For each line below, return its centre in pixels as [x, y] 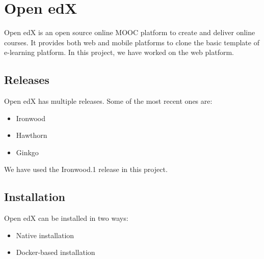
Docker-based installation [56, 252]
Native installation [45, 235]
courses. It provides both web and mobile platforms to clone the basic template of [132, 42]
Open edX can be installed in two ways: [66, 218]
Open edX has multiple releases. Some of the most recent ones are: [108, 101]
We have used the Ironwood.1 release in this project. [86, 169]
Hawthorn [32, 135]
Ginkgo [27, 152]
